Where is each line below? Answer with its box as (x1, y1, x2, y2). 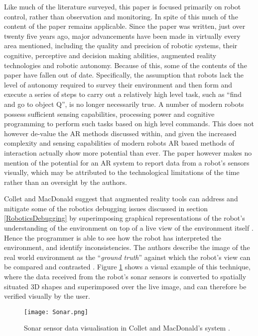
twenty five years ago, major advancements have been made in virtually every (4, 30, 241, 41)
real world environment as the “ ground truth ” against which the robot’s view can (4, 252, 251, 262)
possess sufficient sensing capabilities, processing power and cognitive (4, 108, 215, 119)
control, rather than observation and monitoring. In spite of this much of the (4, 11, 238, 21)
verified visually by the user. (4, 291, 90, 301)
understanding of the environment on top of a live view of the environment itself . (4, 223, 254, 233)
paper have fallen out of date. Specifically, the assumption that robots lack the (4, 70, 244, 80)
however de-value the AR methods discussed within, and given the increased (4, 128, 237, 138)
